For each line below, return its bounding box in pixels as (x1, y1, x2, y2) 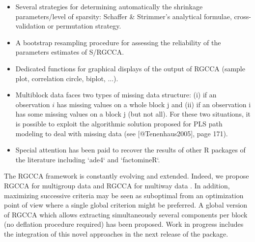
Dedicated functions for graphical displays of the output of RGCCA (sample (15, 63, 245, 73)
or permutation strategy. (47, 21, 121, 31)
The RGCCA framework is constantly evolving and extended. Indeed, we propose (4, 171, 249, 181)
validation (15, 21, 46, 31)
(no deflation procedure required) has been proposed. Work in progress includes (4, 219, 244, 229)
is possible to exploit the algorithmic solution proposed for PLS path (15, 118, 223, 128)
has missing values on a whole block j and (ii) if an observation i (57, 99, 251, 109)
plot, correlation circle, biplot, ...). (15, 73, 118, 83)
